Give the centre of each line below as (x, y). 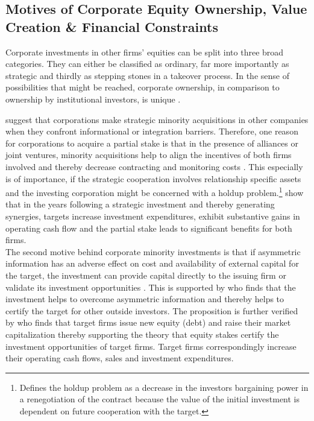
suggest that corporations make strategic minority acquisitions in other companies (157, 119)
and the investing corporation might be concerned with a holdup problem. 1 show (155, 192)
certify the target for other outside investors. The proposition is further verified (152, 310)
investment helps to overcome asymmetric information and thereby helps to (145, 299)
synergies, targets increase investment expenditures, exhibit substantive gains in (153, 216)
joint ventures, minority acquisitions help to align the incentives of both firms (149, 155)
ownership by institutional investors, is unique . (93, 99)
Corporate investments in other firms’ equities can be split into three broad (145, 52)
